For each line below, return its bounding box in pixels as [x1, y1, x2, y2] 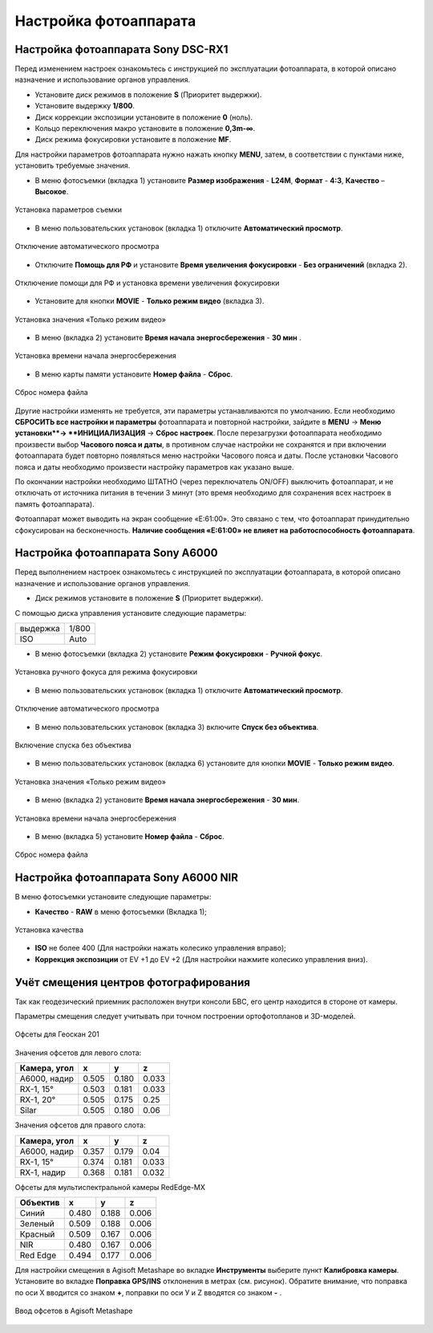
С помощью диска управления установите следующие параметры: [14, 608, 247, 618]
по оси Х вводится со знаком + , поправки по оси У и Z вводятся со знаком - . [14, 1287, 282, 1297]
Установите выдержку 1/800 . [34, 101, 136, 111]
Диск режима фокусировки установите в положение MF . [34, 135, 232, 145]
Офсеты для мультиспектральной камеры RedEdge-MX [14, 1182, 206, 1192]
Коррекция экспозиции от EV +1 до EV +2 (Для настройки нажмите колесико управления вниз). [34, 954, 368, 964]
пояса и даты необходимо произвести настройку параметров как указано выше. [14, 462, 294, 471]
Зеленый [19, 1218, 55, 1229]
